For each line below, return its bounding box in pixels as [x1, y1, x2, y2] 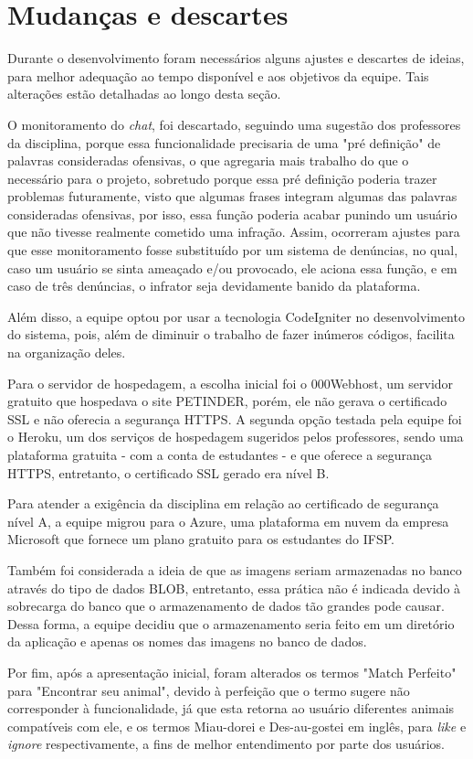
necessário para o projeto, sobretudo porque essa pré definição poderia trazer [7, 168, 437, 187]
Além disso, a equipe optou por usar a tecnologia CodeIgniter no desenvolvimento [7, 306, 465, 326]
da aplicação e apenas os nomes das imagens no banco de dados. [7, 632, 367, 651]
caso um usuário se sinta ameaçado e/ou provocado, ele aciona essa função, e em [7, 258, 457, 277]
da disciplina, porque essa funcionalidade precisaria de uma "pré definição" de [7, 133, 441, 152]
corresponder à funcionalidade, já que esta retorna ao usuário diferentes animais [7, 699, 455, 718]
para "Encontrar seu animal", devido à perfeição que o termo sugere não [7, 680, 410, 700]
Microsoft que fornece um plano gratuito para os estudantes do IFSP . [7, 529, 395, 549]
